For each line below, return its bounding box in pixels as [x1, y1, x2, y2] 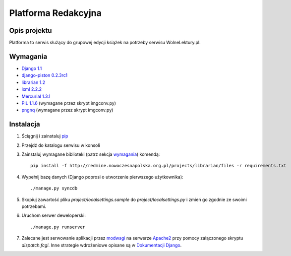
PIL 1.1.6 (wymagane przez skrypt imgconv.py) [21, 100, 116, 106]
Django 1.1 [21, 65, 42, 71]
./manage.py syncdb [30, 186, 78, 191]
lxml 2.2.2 [21, 86, 42, 92]
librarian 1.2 [21, 79, 46, 85]
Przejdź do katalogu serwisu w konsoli [21, 142, 100, 148]
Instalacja [9, 120, 40, 128]
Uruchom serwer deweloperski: [21, 212, 86, 218]
